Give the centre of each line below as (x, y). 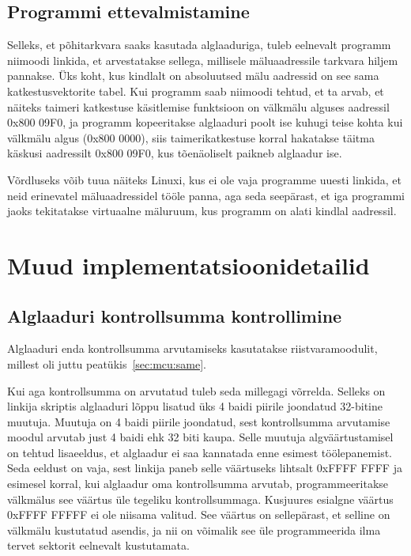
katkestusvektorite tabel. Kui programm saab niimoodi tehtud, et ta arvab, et (196, 91)
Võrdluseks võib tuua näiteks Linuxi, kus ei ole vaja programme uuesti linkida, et (204, 179)
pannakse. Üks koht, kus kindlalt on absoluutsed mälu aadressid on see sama (193, 76)
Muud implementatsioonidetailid (189, 265)
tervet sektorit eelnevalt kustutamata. (98, 545)
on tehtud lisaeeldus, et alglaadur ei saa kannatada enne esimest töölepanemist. (200, 452)
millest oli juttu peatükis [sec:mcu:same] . (107, 363)
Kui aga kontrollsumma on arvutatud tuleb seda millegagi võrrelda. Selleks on (196, 390)
